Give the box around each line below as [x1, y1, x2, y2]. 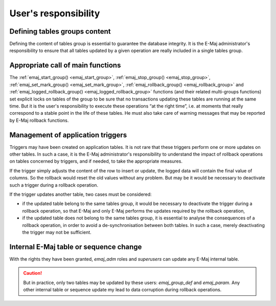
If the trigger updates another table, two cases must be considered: [9, 191, 152, 197]
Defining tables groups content [9, 27, 111, 36]
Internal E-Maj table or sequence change [9, 242, 142, 251]
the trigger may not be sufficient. [22, 229, 91, 235]
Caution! [23, 270, 42, 276]
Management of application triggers [9, 131, 127, 139]
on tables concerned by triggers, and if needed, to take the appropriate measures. [9, 158, 182, 164]
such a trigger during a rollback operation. [9, 182, 99, 188]
